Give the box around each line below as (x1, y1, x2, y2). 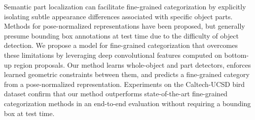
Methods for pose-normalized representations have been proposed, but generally (4, 21, 245, 31)
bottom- (224, 49, 249, 60)
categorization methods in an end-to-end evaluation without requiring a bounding (4, 98, 251, 108)
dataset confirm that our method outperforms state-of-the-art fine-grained (4, 88, 228, 99)
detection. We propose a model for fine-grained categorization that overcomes (4, 40, 238, 50)
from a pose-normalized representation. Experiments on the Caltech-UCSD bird (4, 79, 245, 89)
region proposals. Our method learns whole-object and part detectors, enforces (14, 59, 251, 70)
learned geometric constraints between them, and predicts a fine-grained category (4, 69, 250, 80)
